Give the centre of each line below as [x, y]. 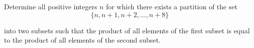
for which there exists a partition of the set [172, 6]
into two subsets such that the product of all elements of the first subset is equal [127, 30]
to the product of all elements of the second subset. [82, 40]
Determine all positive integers [51, 6]
